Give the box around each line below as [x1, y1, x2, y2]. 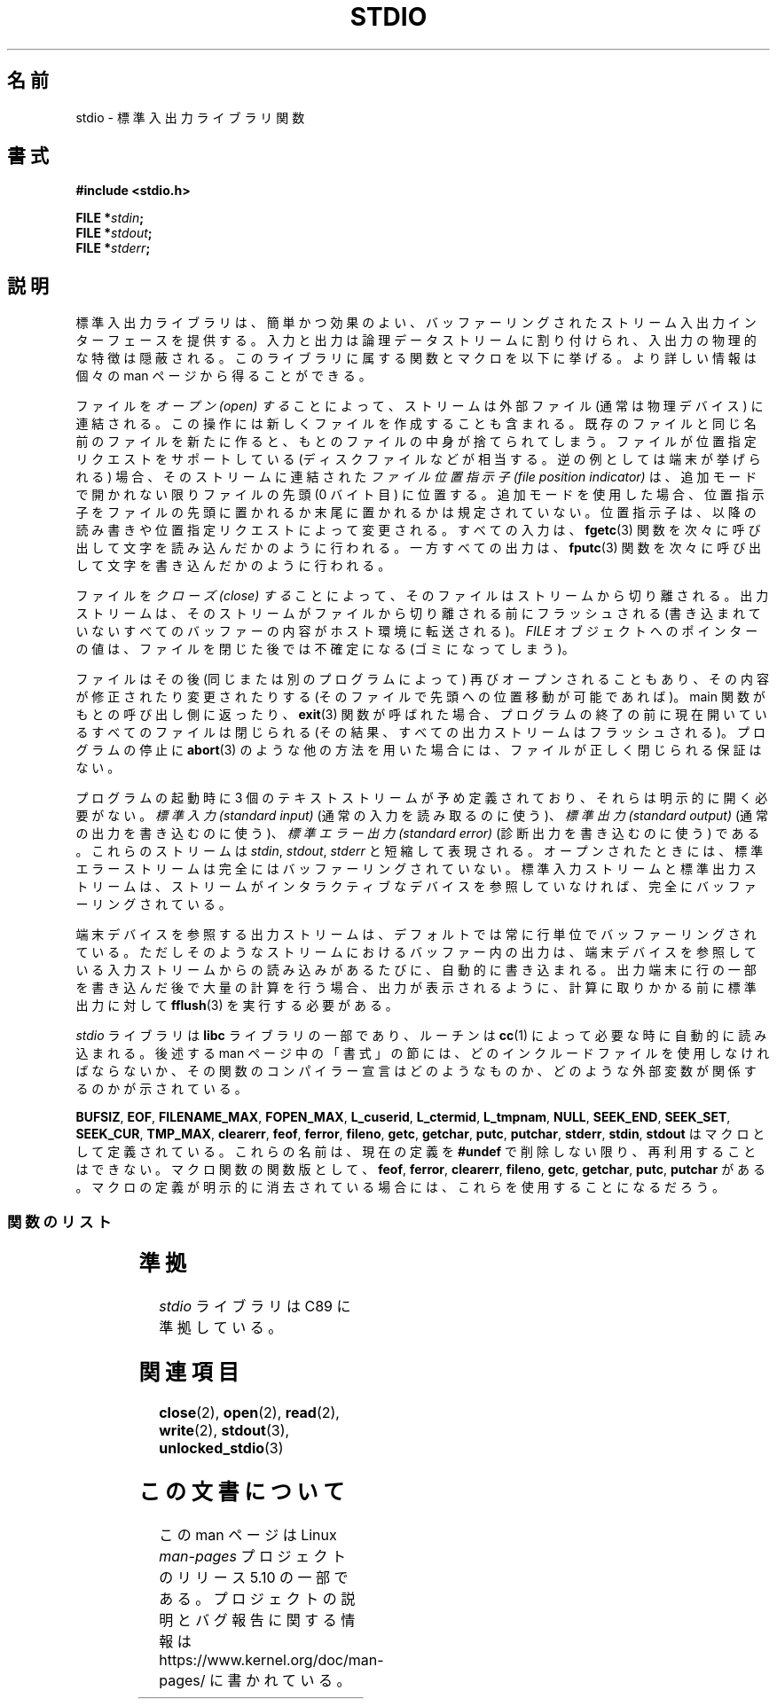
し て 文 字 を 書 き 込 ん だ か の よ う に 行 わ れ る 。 [75, 558, 391, 574]
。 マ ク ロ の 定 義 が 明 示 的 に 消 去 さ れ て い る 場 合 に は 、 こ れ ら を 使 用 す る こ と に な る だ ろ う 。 [75, 1179, 725, 1195]
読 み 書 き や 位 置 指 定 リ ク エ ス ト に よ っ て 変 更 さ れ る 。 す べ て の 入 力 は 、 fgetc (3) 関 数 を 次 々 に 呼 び [75, 522, 761, 538]
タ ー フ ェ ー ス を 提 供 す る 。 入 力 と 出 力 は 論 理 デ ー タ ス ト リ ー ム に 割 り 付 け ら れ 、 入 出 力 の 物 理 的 [75, 333, 757, 348]
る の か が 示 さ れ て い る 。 [75, 1081, 247, 1097]
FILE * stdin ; [75, 210, 145, 226]
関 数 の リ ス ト [7, 1212, 112, 1231]
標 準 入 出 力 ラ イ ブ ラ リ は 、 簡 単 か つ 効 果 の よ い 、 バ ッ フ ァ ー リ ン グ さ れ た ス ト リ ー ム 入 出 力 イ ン [75, 315, 757, 331]
